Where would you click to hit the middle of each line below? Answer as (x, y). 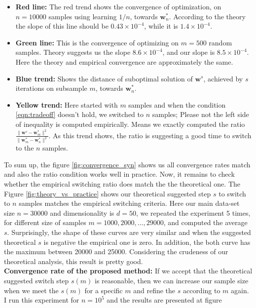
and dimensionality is (82, 212)
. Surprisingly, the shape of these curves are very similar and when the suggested (129, 232)
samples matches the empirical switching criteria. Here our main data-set (129, 203)
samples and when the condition (177, 104)
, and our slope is (189, 52)
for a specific (104, 290)
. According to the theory (207, 16)
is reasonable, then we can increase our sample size (172, 280)
